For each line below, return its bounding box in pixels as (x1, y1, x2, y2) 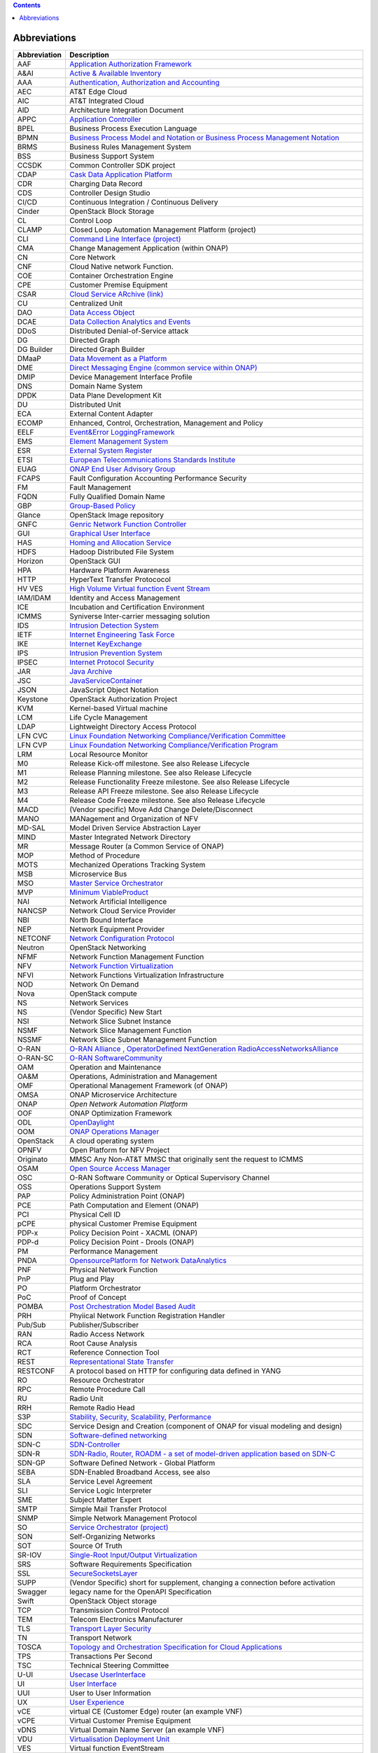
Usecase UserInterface (69, 1670, 146, 1679)
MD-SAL (17, 823, 45, 833)
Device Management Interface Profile (69, 372, 192, 382)
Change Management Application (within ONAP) (69, 243, 229, 253)
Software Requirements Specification (69, 1559, 192, 1569)
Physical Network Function (69, 1265, 158, 1275)
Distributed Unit (69, 400, 122, 410)
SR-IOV (17, 1550, 42, 1560)
